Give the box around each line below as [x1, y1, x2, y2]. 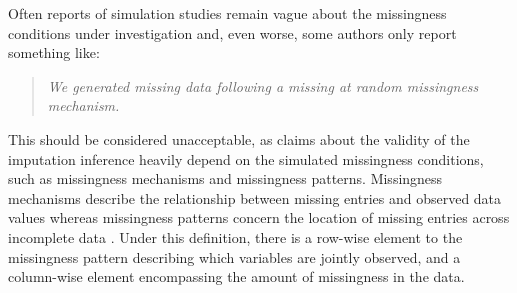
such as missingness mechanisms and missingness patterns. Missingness [8, 168, 443, 189]
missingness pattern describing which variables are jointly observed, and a [8, 246, 461, 267]
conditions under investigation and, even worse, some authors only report [8, 22, 457, 43]
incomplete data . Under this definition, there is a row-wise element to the [8, 226, 463, 247]
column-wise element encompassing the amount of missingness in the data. [8, 266, 465, 287]
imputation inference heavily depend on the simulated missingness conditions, [8, 148, 484, 169]
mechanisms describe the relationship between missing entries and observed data [8, 187, 502, 208]
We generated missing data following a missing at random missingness [47, 75, 479, 96]
